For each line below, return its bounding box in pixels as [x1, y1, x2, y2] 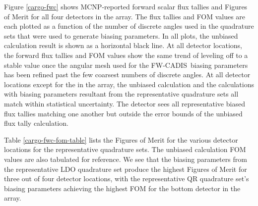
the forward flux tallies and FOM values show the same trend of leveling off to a [4, 50, 248, 60]
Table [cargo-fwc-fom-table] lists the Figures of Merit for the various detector [4, 134, 238, 145]
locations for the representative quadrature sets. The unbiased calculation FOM [4, 144, 246, 154]
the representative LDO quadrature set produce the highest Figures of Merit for [4, 163, 247, 174]
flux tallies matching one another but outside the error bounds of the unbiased [4, 108, 243, 118]
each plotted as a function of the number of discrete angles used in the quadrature [4, 21, 254, 31]
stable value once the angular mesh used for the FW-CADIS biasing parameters [4, 59, 248, 70]
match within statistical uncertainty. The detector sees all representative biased [4, 98, 245, 108]
